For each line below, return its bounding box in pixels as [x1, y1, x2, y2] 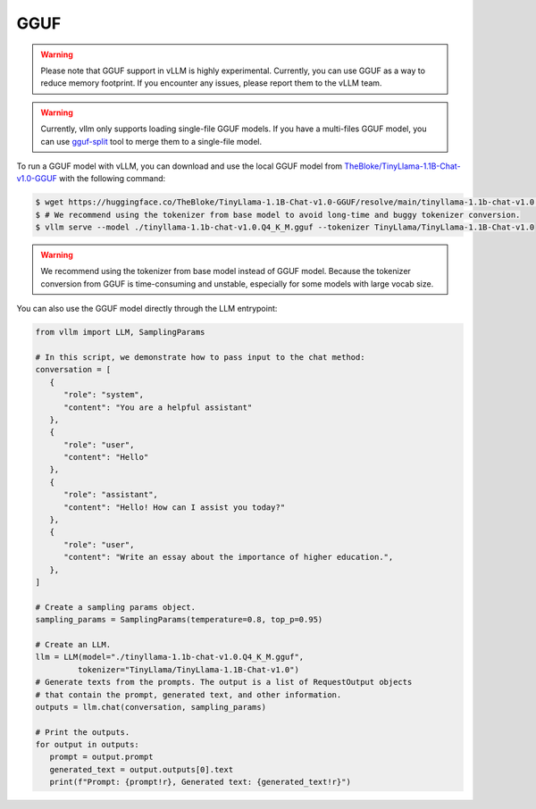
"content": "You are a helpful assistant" [63, 402, 253, 413]
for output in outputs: [35, 739, 140, 750]
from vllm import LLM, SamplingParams [35, 327, 205, 338]
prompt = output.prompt [49, 752, 154, 763]
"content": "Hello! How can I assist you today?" [63, 502, 286, 513]
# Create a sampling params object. [35, 602, 197, 612]
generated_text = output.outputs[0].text [49, 764, 234, 774]
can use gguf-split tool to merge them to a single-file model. [40, 136, 263, 146]
